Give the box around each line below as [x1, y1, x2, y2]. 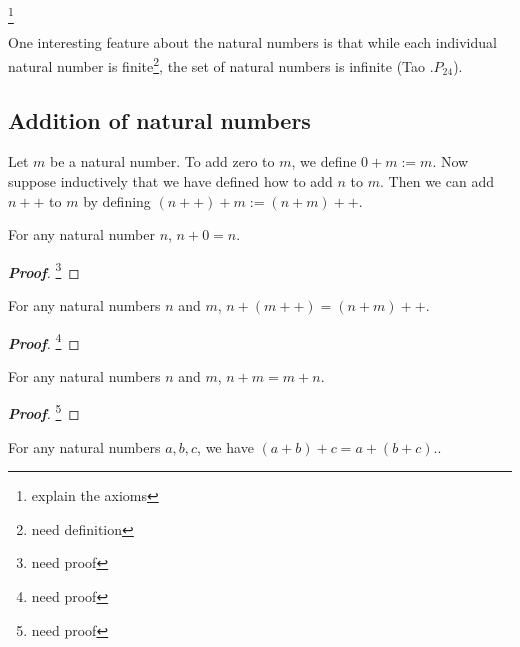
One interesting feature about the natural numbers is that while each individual [8, 32, 497, 53]
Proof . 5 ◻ [8, 400, 80, 424]
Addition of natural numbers [8, 104, 311, 135]
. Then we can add [380, 170, 494, 191]
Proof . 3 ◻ [8, 258, 80, 282]
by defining [83, 190, 151, 211]
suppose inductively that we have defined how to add [8, 170, 333, 191]
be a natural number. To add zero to [50, 151, 275, 172]
